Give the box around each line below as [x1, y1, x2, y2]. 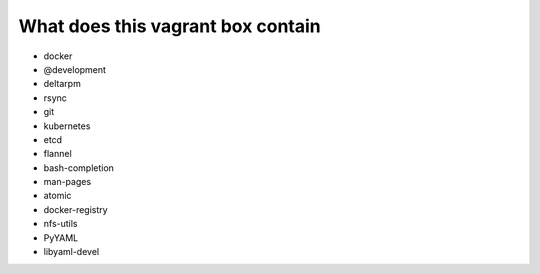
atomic [43, 190, 72, 202]
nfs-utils [43, 218, 78, 230]
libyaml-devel [43, 246, 100, 258]
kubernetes [43, 120, 91, 132]
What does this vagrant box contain [18, 15, 322, 37]
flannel [43, 148, 72, 160]
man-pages [43, 176, 92, 188]
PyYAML [43, 231, 79, 244]
